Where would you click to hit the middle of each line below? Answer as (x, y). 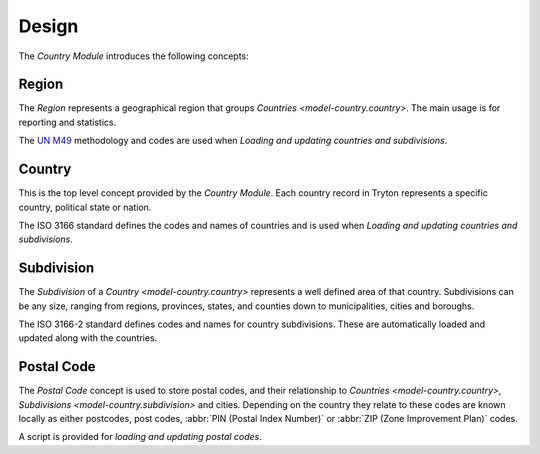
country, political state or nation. (85, 207)
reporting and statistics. (67, 122)
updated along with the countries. (88, 338)
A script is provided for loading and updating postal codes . (140, 437)
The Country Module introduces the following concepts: (133, 56)
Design (48, 26)
